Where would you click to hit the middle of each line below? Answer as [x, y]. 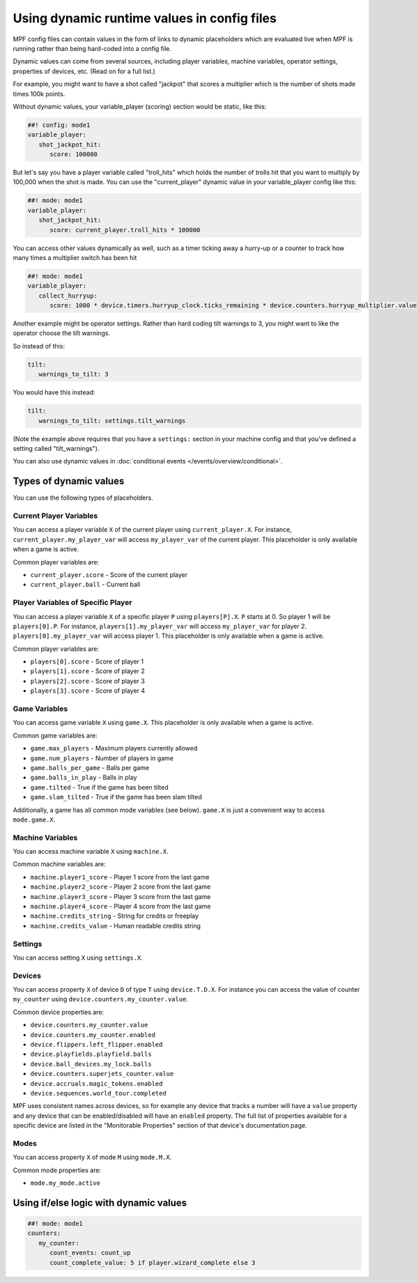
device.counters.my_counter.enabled [93, 1035]
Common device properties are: [59, 1012]
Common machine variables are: [59, 864]
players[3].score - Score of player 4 [88, 691]
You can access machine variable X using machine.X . [91, 852]
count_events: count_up [90, 1253]
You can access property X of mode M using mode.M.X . [92, 1158]
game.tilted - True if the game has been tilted [99, 787]
